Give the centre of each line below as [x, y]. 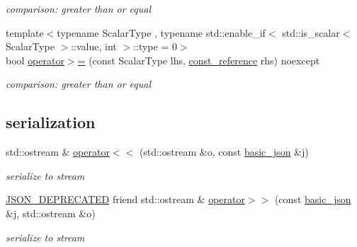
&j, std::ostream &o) [51, 213]
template [25, 32]
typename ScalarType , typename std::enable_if [161, 32]
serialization [51, 122]
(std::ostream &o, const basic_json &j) [224, 152]
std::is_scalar [311, 32]
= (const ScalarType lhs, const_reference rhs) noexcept [199, 60]
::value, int [94, 46]
